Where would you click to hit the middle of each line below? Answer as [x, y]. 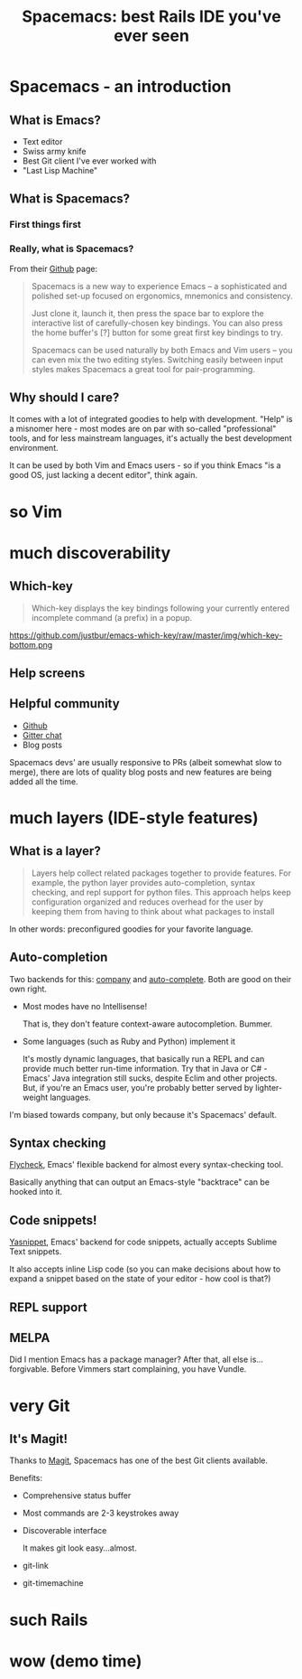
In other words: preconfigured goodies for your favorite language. [132, 929]
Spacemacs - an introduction [120, 87]
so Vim [36, 511]
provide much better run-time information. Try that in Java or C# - [145, 1068]
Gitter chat [42, 735]
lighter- [269, 1087]
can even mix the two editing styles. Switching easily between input [157, 360]
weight [35, 1097]
